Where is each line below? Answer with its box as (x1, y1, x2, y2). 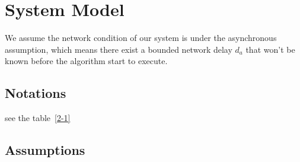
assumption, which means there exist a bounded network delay (5, 43, 232, 55)
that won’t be (245, 43, 295, 55)
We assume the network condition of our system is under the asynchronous (5, 31, 277, 44)
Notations (5, 84, 66, 102)
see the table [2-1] (5, 112, 71, 124)
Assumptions (5, 141, 85, 159)
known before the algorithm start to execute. (5, 55, 168, 67)
